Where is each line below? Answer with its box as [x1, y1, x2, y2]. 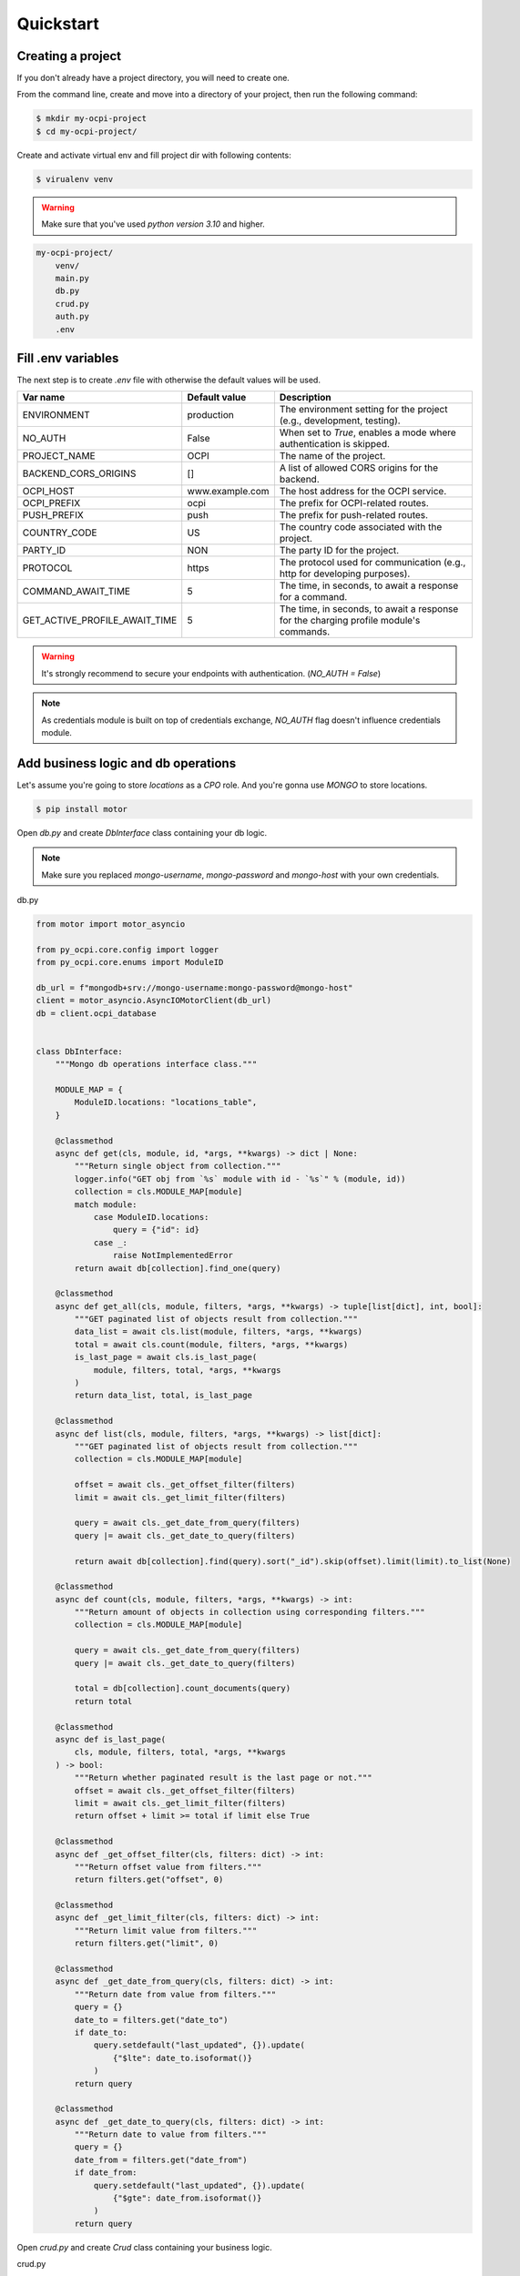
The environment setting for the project [279, 403, 448, 416]
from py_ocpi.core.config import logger [36, 944, 219, 955]
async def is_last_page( [55, 1734, 167, 1744]
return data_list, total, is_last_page [74, 1390, 252, 1401]
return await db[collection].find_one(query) [74, 1263, 281, 1274]
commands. [279, 625, 331, 638]
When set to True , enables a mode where [279, 426, 457, 439]
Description [279, 391, 331, 404]
